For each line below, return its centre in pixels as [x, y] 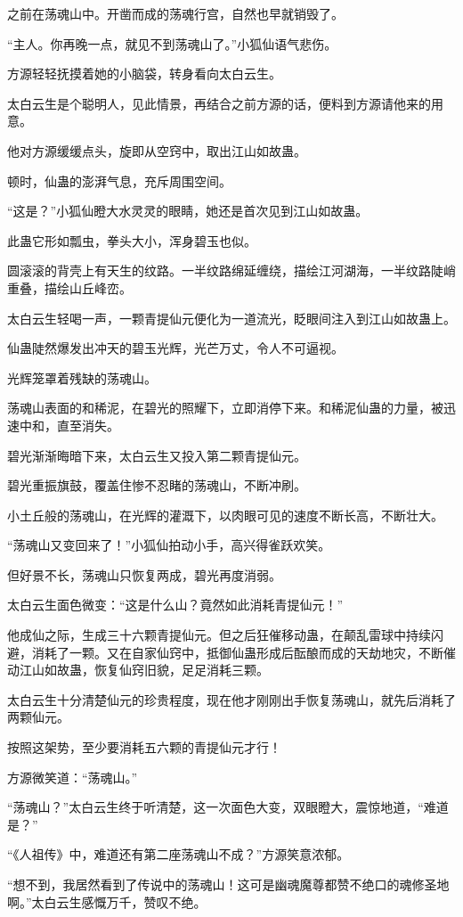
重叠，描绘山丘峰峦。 [69, 287]
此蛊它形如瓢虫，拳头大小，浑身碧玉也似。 [132, 240]
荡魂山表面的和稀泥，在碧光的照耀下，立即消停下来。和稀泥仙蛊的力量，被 [225, 408]
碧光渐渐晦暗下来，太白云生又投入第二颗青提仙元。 [157, 455]
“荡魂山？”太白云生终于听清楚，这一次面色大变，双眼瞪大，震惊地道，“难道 [228, 807]
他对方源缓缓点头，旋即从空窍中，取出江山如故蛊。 [157, 150]
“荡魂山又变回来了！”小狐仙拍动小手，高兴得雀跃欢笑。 [169, 545]
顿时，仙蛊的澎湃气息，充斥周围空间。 [119, 180]
